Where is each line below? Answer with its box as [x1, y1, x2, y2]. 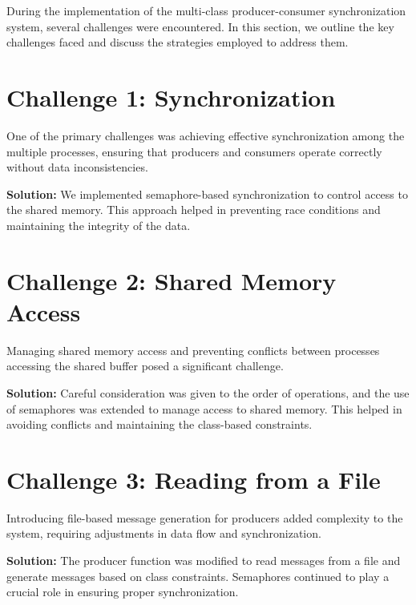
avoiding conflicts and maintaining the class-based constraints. [6, 416, 313, 433]
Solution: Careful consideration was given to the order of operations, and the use [6, 384, 410, 401]
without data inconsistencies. [6, 159, 148, 175]
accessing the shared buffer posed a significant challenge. [6, 357, 284, 374]
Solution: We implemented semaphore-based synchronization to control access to [6, 185, 408, 202]
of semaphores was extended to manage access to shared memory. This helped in [6, 400, 402, 417]
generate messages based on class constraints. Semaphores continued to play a [6, 567, 390, 584]
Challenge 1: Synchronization [6, 80, 336, 113]
